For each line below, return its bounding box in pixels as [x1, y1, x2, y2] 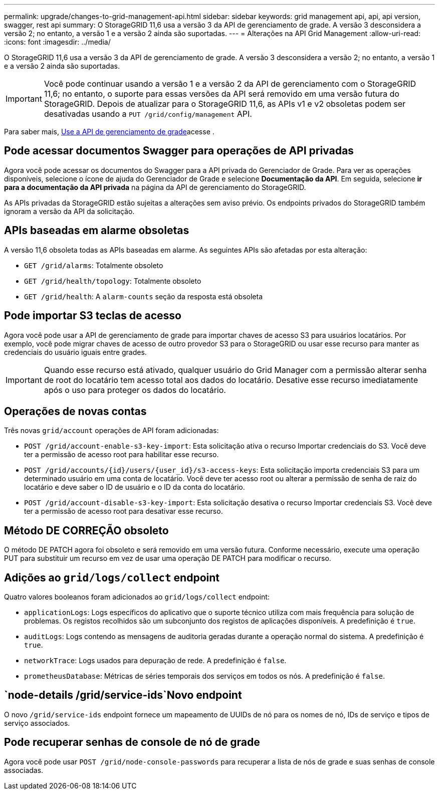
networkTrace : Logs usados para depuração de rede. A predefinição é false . [24, 656, 287, 665]
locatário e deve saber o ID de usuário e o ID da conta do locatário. [24, 483, 245, 492]
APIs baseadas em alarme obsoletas [4, 224, 189, 237]
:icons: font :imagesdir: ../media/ [4, 38, 111, 46]
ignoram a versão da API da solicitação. [4, 207, 135, 216]
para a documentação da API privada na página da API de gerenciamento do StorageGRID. [4, 182, 306, 191]
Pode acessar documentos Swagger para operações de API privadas [4, 144, 354, 157]
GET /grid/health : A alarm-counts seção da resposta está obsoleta [24, 292, 263, 301]
